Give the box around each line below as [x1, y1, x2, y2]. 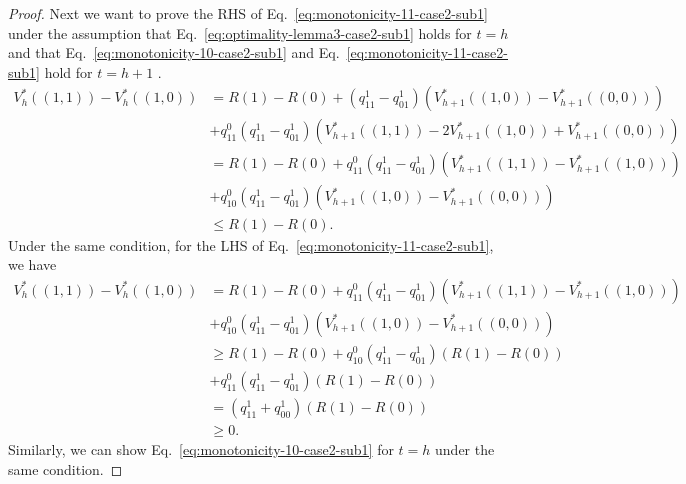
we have [8, 254, 57, 275]
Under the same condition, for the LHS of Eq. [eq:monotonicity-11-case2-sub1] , [8, 234, 494, 255]
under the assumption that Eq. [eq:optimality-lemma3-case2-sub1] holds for [8, 22, 472, 43]
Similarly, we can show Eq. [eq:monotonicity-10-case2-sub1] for [8, 438, 394, 459]
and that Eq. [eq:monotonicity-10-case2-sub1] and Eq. [8, 42, 340, 63]
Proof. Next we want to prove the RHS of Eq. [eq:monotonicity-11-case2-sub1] [8, 3, 489, 23]
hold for [44, 61, 93, 82]
